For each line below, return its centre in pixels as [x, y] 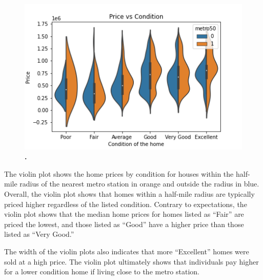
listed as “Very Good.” [39, 234]
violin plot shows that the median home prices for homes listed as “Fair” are [124, 214]
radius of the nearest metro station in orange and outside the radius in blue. [139, 184]
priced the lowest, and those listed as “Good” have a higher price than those [124, 224]
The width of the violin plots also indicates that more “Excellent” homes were [127, 251]
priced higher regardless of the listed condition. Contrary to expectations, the [126, 204]
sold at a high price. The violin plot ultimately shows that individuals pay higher [131, 261]
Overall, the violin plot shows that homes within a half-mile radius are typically [129, 194]
